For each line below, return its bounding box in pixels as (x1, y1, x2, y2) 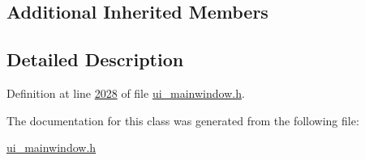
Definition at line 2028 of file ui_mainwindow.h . (6, 84, 245, 101)
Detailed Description (6, 47, 184, 72)
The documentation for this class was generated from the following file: (6, 112, 359, 128)
